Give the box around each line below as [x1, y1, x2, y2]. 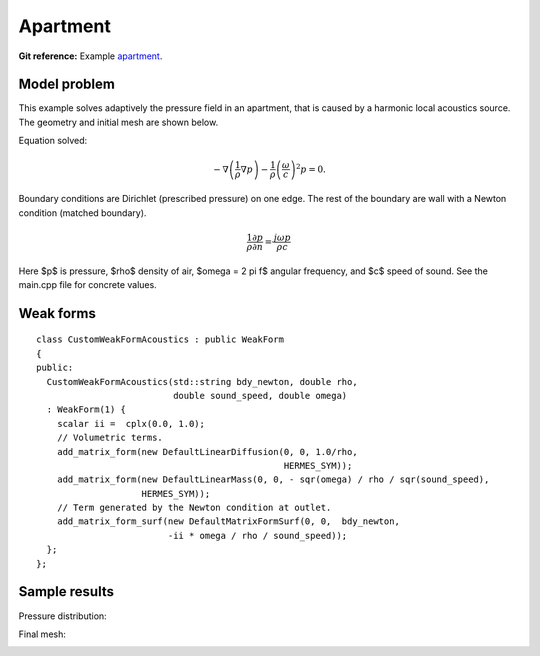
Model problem [18, 76, 115, 93]
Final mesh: [18, 628, 67, 640]
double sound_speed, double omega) [173, 390, 348, 401]
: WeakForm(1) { [46, 404, 127, 415]
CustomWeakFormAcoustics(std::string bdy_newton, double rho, [46, 376, 359, 387]
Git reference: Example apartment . [18, 50, 163, 62]
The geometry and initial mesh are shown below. [18, 116, 219, 128]
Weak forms [18, 305, 97, 322]
